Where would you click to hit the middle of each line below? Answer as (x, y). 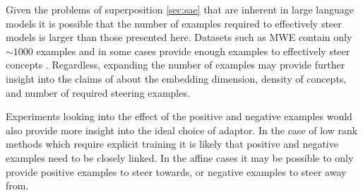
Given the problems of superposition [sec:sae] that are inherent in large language (180, 9)
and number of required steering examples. (98, 92)
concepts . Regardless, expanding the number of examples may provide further (175, 65)
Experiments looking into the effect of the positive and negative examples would (179, 116)
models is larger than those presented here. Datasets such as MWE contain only (179, 37)
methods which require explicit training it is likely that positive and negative (172, 144)
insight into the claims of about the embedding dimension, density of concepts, (176, 78)
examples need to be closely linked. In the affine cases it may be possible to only (180, 157)
